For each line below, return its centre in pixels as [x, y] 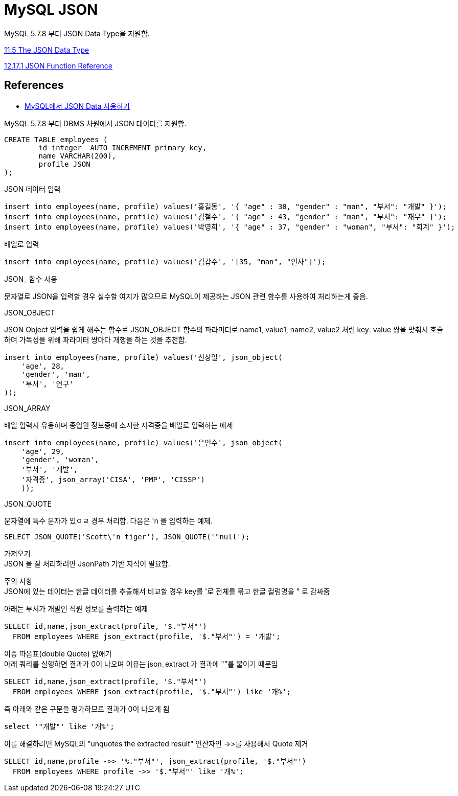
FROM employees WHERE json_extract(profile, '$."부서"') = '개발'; [146, 636]
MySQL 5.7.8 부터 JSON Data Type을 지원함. [77, 33]
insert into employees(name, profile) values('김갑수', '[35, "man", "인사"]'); [165, 261]
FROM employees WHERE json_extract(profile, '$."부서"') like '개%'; [152, 691]
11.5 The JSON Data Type [47, 50]
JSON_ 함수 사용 [31, 279]
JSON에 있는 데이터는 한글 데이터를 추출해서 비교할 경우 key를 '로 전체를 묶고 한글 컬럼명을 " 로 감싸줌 [167, 591]
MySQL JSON [51, 10]
